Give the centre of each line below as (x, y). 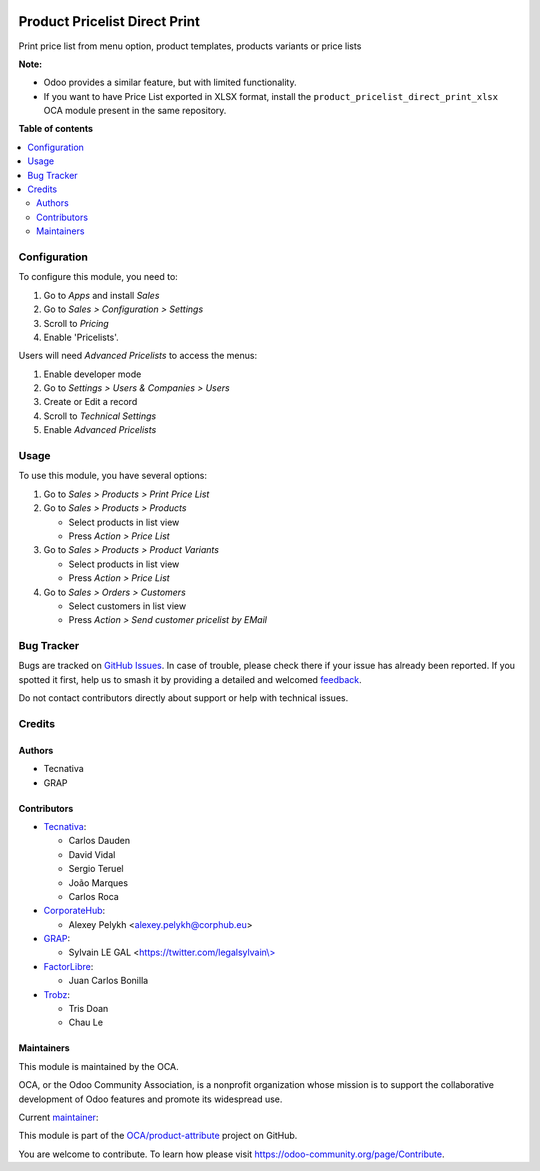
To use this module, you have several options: (113, 476)
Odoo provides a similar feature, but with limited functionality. (170, 82)
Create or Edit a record (90, 402)
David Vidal (92, 854)
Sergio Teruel (96, 869)
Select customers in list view (127, 606)
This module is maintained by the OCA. (98, 1066)
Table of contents (56, 129)
